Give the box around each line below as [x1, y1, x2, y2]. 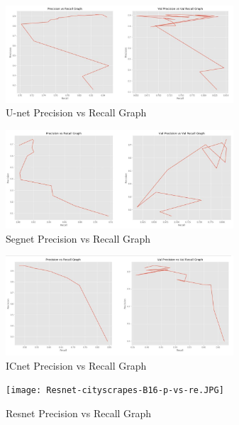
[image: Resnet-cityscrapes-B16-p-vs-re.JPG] [6, 385, 224, 396]
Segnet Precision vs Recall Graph [6, 231, 151, 245]
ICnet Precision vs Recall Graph [6, 358, 147, 372]
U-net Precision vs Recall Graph [6, 105, 147, 120]
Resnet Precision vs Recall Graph [6, 405, 152, 420]
